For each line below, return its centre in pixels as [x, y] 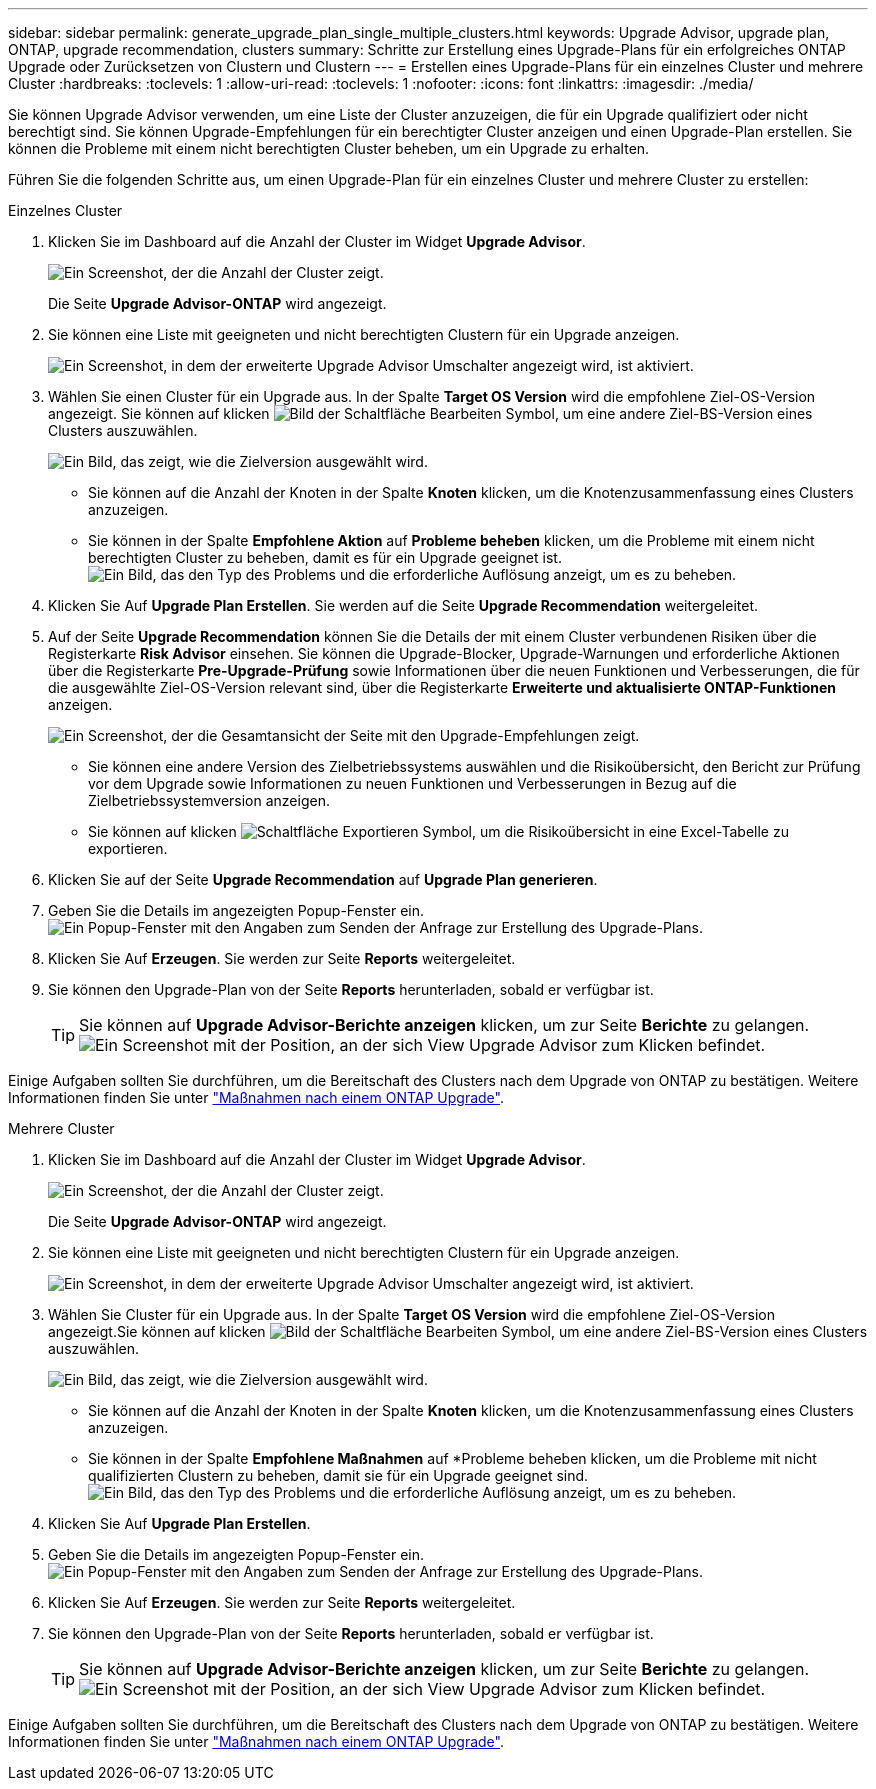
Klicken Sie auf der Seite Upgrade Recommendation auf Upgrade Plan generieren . [323, 879]
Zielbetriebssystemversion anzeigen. [209, 800]
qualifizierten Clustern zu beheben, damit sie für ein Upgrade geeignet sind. [338, 1475]
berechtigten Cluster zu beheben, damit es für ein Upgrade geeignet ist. [325, 557]
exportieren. [128, 848]
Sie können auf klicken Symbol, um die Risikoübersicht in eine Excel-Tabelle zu [438, 831]
